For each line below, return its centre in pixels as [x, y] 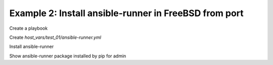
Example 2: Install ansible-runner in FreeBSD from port [126, 13]
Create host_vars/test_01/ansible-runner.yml [55, 37]
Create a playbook [29, 28]
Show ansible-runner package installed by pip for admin [68, 56]
